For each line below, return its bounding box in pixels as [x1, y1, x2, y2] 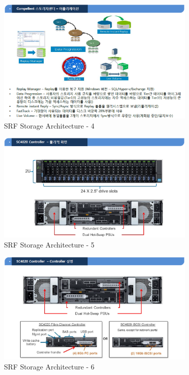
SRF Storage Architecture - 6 [4, 361, 94, 371]
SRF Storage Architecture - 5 [4, 239, 94, 249]
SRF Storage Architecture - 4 [4, 120, 94, 131]
